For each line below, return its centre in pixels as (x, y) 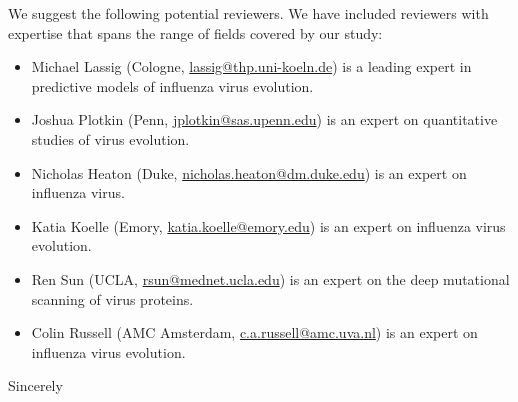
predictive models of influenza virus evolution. (172, 85)
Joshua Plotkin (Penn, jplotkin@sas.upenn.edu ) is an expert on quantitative (264, 119)
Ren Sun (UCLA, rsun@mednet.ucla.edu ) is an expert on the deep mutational (270, 278)
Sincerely (35, 385)
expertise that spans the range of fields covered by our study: (195, 32)
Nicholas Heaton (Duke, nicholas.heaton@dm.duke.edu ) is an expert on (249, 172)
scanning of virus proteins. (112, 298)
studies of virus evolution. (110, 138)
